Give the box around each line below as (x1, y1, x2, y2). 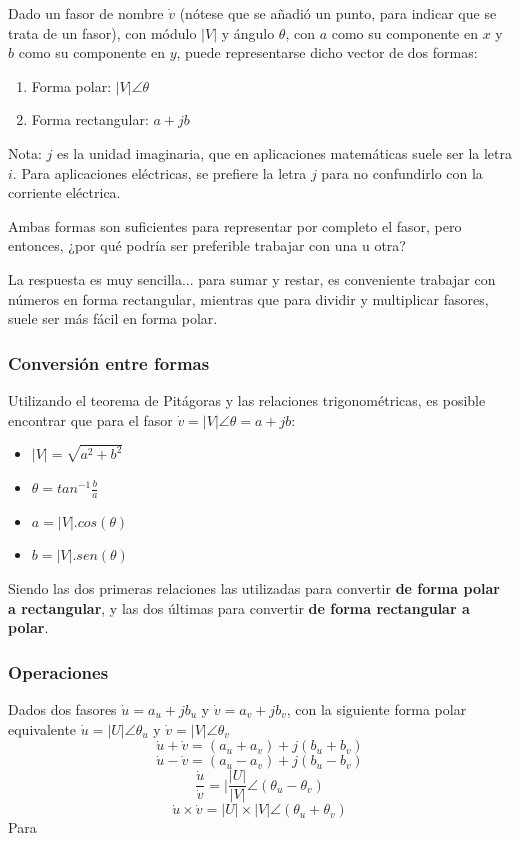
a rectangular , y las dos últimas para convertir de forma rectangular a (8, 597, 470, 618)
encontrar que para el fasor (8, 409, 173, 430)
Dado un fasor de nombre (8, 3, 164, 23)
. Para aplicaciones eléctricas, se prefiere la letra (12, 162, 307, 183)
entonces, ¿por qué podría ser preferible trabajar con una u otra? (8, 235, 406, 256)
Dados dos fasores (8, 699, 117, 720)
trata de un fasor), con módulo (8, 22, 197, 43)
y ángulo (221, 22, 275, 43)
